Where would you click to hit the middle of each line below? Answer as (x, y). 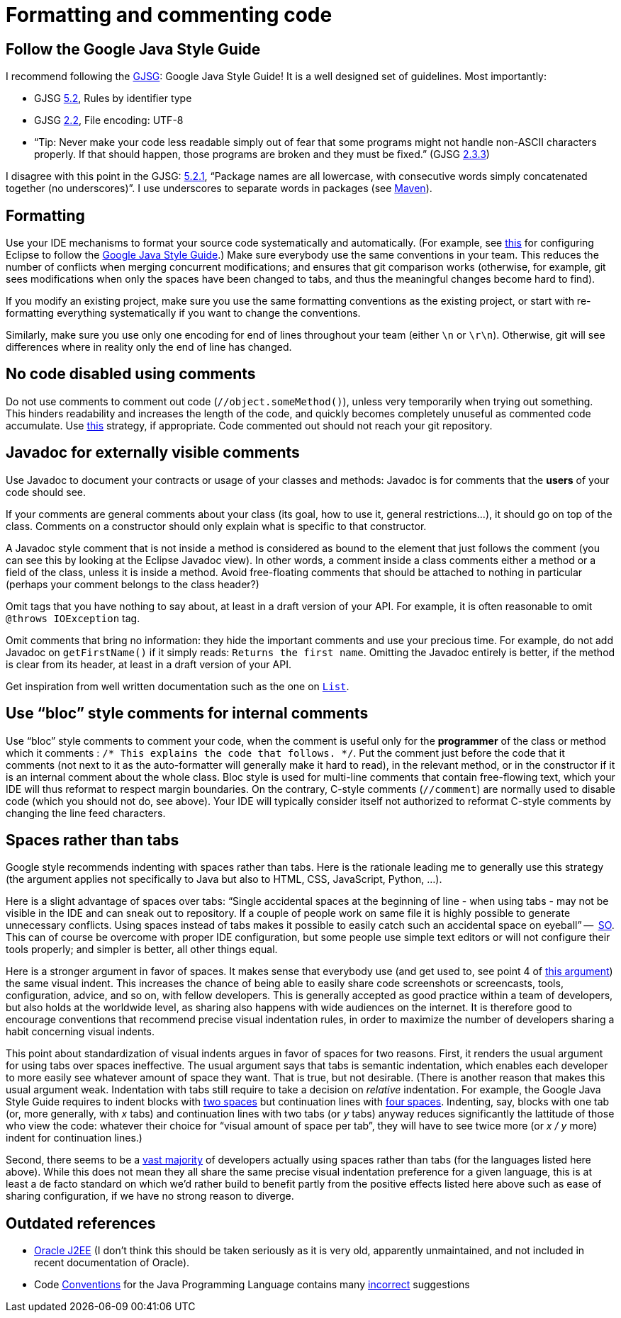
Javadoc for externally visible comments (153, 453)
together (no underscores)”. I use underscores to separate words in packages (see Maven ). (219, 188)
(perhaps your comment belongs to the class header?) (133, 584)
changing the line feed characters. (86, 813)
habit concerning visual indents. (80, 1032)
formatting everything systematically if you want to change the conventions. (183, 313)
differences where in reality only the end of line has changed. (149, 347)
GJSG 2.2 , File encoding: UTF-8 (109, 120)
